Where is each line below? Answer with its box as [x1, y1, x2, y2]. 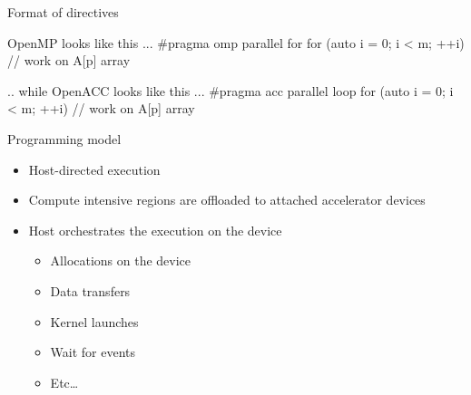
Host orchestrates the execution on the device [28, 220, 282, 239]
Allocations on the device [50, 251, 191, 270]
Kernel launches [50, 312, 139, 331]
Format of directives [7, 3, 119, 21]
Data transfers [50, 281, 131, 300]
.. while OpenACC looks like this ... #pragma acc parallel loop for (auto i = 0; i [7, 81, 454, 100]
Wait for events [50, 342, 136, 361]
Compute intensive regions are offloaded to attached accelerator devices [28, 190, 426, 209]
